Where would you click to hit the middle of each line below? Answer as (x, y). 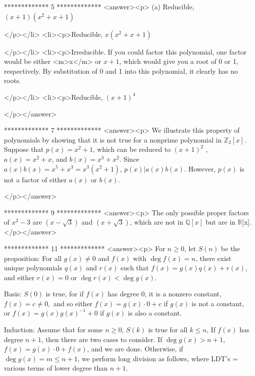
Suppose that (24, 149)
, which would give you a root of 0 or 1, (179, 61)
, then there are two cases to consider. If (102, 339)
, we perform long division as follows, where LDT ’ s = (158, 358)
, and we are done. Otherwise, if (135, 349)
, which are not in (157, 222)
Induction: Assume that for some (54, 330)
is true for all (168, 330)
